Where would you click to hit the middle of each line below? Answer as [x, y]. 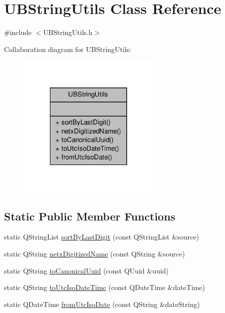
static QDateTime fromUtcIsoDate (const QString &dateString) [102, 304]
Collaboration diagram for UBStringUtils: [68, 49]
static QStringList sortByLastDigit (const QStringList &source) [102, 237]
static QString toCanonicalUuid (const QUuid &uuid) [87, 270]
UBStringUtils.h [68, 32]
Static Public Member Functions [90, 216]
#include [18, 32]
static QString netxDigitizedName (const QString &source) [95, 253]
